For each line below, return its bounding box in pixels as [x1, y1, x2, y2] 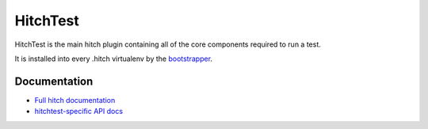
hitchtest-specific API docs [34, 107, 123, 116]
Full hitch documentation [34, 95, 116, 104]
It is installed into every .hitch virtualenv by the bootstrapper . [14, 54, 213, 63]
